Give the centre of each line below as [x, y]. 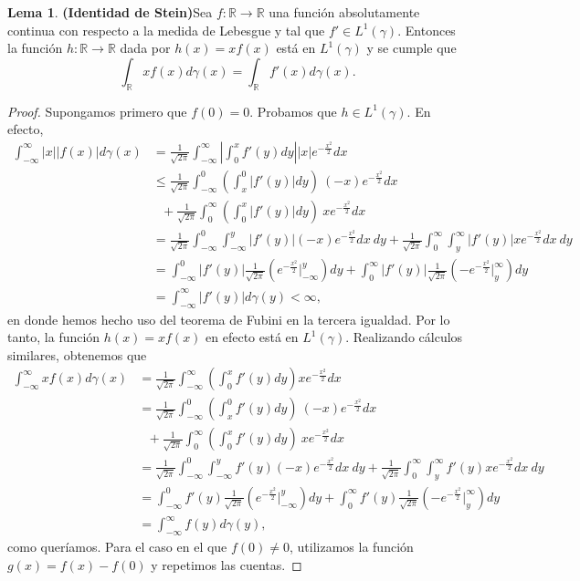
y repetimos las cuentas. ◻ [227, 564]
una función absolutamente [344, 12]
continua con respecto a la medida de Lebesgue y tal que [166, 30]
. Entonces [427, 30]
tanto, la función [54, 337]
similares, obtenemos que [77, 354]
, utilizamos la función [352, 547]
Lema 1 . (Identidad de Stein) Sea [110, 12]
